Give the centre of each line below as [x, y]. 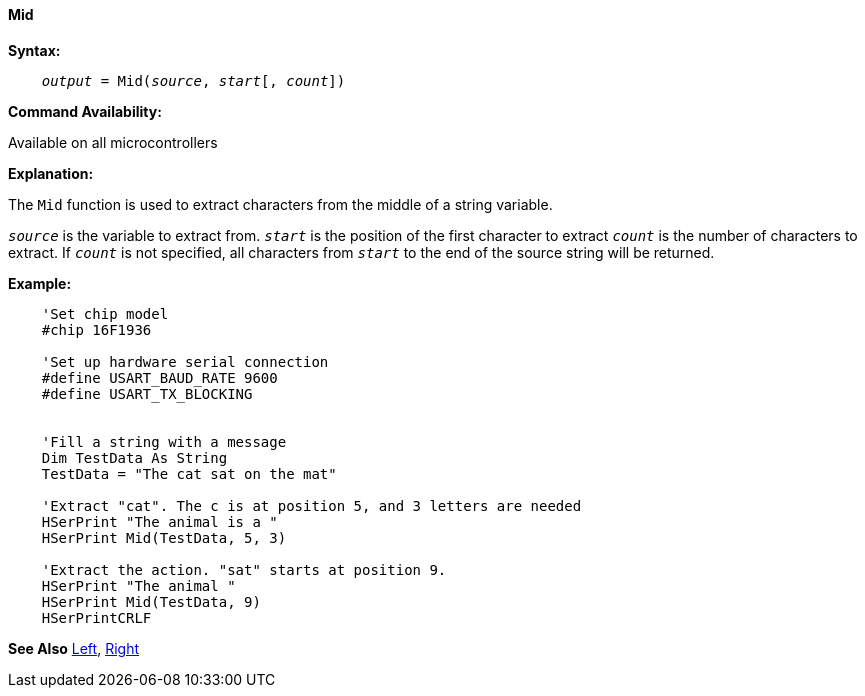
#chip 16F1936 [96, 329]
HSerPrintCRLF [96, 617]
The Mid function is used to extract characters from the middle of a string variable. [280, 204]
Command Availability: [85, 111]
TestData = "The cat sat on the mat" [189, 473]
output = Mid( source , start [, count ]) [193, 80]
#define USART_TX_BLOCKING [147, 393]
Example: [40, 283]
